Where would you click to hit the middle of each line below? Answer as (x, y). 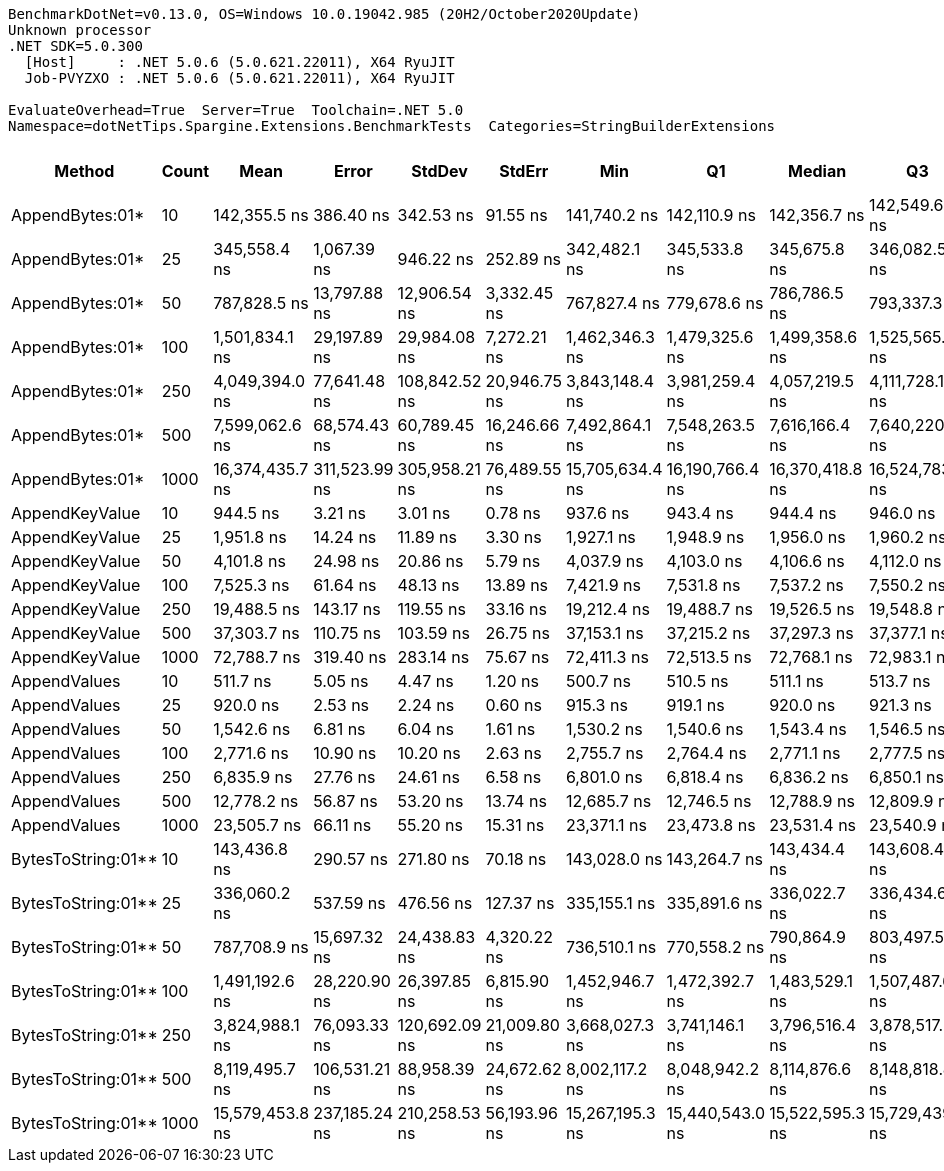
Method (84, 171)
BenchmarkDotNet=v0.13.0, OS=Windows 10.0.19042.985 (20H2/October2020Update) (324, 14)
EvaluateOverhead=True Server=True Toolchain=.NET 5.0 (236, 110)
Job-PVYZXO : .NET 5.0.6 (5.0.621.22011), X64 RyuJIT (239, 78)
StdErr (524, 171)
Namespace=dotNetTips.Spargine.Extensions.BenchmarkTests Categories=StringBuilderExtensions (392, 126)
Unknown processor (80, 30)
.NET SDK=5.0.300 (75, 46)
